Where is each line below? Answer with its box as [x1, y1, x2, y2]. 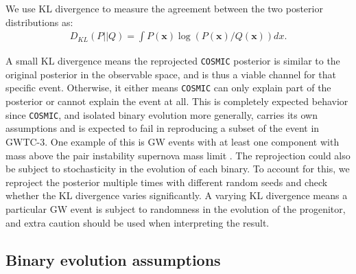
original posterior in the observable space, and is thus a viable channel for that [5, 67, 337, 81]
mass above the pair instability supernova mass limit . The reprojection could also [5, 148, 351, 162]
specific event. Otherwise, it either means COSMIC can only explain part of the [5, 80, 331, 95]
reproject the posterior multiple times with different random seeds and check [5, 174, 328, 189]
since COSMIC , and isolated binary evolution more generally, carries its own [5, 107, 318, 122]
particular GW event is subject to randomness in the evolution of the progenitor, [5, 201, 346, 216]
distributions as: [5, 14, 73, 29]
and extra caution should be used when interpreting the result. [5, 215, 270, 229]
